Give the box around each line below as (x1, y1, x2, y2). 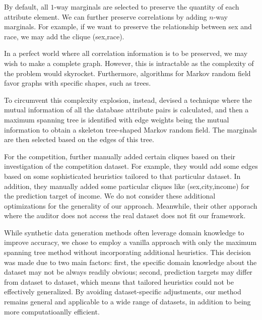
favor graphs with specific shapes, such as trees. (4, 78, 151, 88)
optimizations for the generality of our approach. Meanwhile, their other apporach (4, 200, 257, 211)
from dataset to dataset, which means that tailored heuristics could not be (4, 276, 234, 287)
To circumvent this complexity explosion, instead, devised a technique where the (4, 94, 252, 105)
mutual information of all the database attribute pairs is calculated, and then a (4, 104, 249, 115)
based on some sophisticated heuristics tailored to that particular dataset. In (4, 170, 241, 181)
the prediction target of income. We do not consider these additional (4, 190, 216, 201)
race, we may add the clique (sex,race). (4, 31, 124, 41)
